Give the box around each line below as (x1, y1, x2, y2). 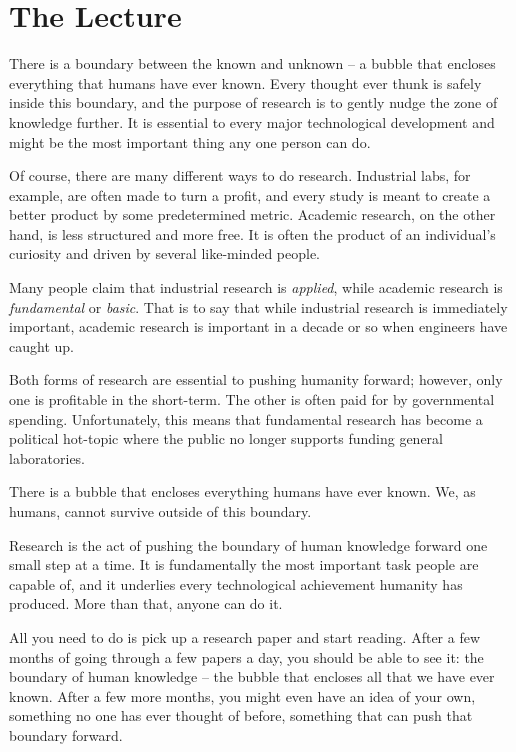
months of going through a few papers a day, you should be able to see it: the (9, 646, 484, 667)
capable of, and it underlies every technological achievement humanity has (9, 573, 463, 594)
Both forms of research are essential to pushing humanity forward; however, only (9, 369, 503, 390)
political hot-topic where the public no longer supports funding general (9, 428, 443, 449)
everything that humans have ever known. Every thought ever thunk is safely (9, 72, 482, 93)
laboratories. (9, 447, 86, 468)
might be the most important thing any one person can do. (9, 131, 371, 152)
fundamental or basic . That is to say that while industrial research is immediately (9, 296, 508, 317)
